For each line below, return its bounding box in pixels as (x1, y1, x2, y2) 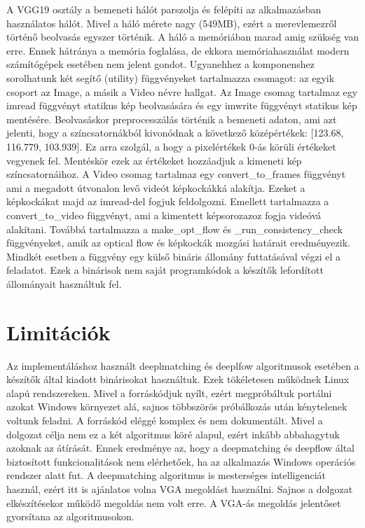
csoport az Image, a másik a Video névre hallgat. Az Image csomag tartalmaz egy (6, 84, 358, 99)
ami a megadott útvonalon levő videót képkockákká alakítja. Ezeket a (6, 180, 305, 195)
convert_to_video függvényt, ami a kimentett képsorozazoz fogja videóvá (6, 207, 322, 222)
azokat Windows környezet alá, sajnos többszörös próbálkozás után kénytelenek (6, 399, 347, 414)
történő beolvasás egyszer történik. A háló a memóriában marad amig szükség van (6, 29, 359, 44)
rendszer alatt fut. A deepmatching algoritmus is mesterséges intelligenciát (6, 468, 326, 482)
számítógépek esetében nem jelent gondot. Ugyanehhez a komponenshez (6, 57, 315, 71)
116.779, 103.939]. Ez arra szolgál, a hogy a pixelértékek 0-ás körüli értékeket (6, 139, 336, 153)
